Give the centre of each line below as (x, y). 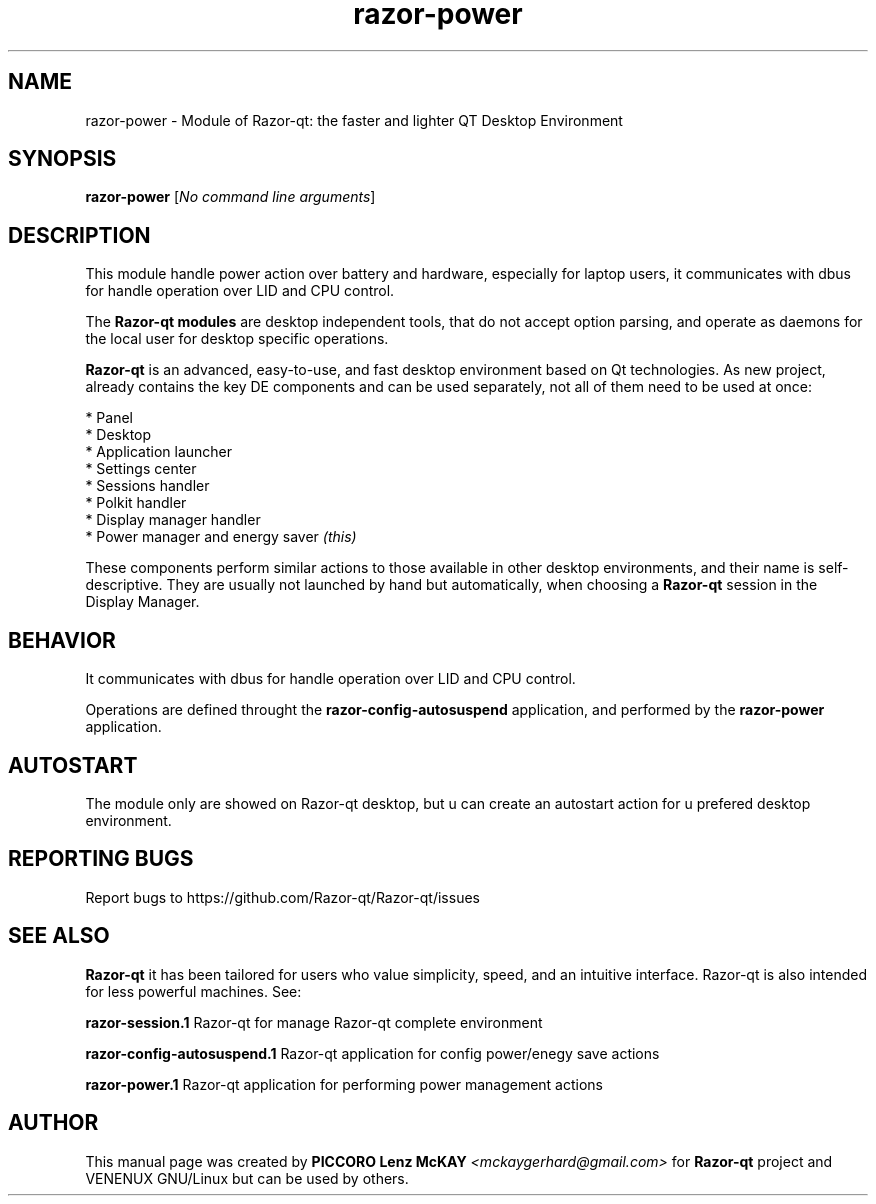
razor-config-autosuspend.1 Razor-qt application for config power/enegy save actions (372, 1053)
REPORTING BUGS (101, 859)
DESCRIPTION (79, 235)
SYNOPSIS (62, 159)
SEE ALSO (59, 936)
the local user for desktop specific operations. (237, 339)
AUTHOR (53, 1123)
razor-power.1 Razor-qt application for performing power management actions (344, 1084)
